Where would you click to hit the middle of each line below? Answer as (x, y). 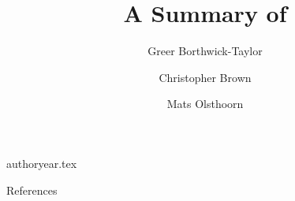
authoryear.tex (42, 163)
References (32, 190)
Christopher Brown (205, 77)
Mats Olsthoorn (205, 104)
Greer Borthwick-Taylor (205, 51)
